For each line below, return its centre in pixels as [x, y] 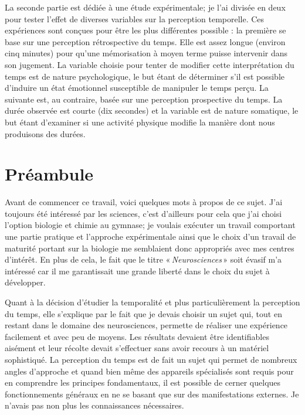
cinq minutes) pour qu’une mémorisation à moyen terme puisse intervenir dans [146, 53]
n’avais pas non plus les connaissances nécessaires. [94, 405]
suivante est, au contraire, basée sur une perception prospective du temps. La [144, 99]
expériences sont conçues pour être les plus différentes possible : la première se [145, 30]
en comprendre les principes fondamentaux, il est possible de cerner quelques [143, 382]
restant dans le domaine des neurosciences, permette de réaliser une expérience [146, 325]
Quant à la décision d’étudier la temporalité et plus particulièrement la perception [152, 302]
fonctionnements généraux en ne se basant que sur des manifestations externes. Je [152, 394]
